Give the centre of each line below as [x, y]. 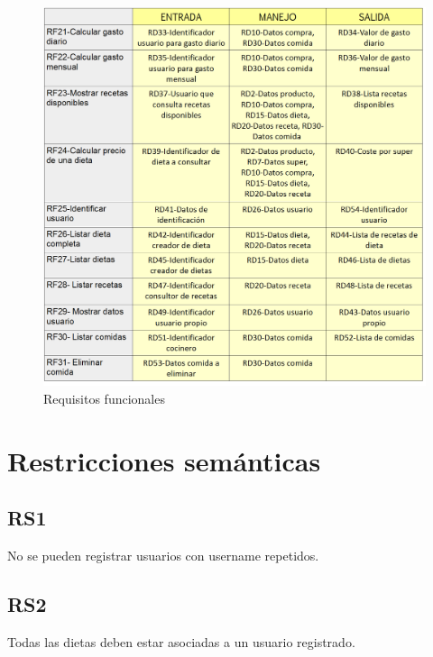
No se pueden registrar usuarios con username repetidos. [163, 556]
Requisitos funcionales [104, 398]
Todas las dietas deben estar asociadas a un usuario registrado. [181, 641]
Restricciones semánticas [164, 460]
